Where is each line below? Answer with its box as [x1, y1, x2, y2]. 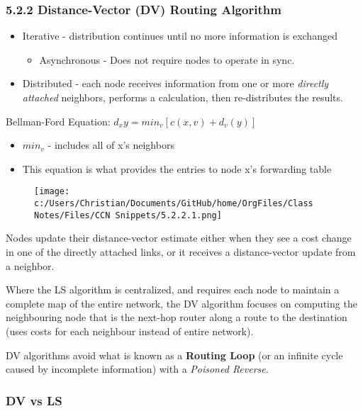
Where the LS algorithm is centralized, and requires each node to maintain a [6, 282, 340, 297]
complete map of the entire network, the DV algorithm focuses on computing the [6, 295, 357, 310]
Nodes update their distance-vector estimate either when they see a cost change [6, 230, 352, 245]
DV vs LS [6, 391, 62, 409]
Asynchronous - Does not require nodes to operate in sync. [39, 52, 295, 67]
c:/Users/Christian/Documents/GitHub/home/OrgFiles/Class [34, 198, 313, 209]
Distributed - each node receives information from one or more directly [22, 76, 329, 91]
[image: [34, 186, 70, 197]
